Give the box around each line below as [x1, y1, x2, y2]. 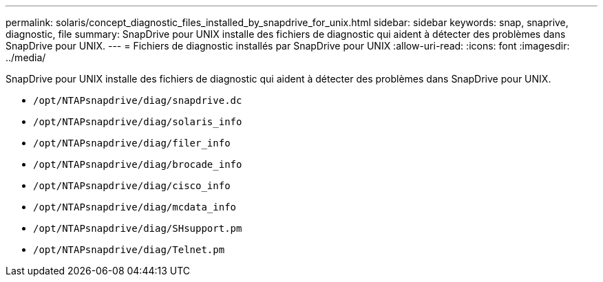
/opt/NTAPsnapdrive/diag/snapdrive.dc [33, 95, 242, 106]
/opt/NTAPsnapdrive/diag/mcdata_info [33, 202, 237, 213]
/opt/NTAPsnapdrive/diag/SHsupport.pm [33, 223, 242, 234]
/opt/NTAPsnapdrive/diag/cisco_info [33, 180, 231, 191]
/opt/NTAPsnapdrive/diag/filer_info [33, 138, 231, 149]
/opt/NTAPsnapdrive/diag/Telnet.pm [33, 244, 225, 255]
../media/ [6, 52, 46, 63]
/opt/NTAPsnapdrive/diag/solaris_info [33, 116, 242, 127]
